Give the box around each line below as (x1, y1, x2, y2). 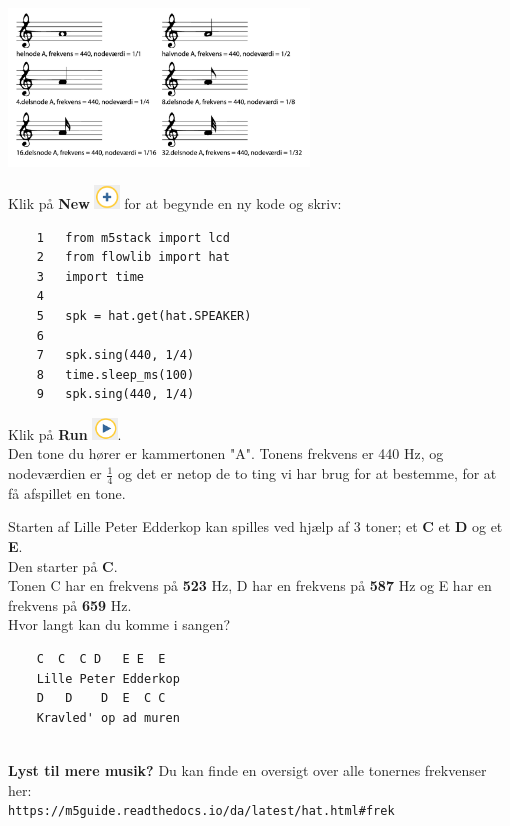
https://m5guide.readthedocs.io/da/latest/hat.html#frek (8, 804, 395, 819)
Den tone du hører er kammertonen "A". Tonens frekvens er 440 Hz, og (8, 443, 444, 464)
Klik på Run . (8, 423, 122, 444)
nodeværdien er (8, 463, 102, 484)
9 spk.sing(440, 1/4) (36, 387, 195, 402)
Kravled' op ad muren (36, 710, 180, 725)
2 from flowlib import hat (36, 250, 230, 265)
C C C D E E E (36, 652, 166, 667)
